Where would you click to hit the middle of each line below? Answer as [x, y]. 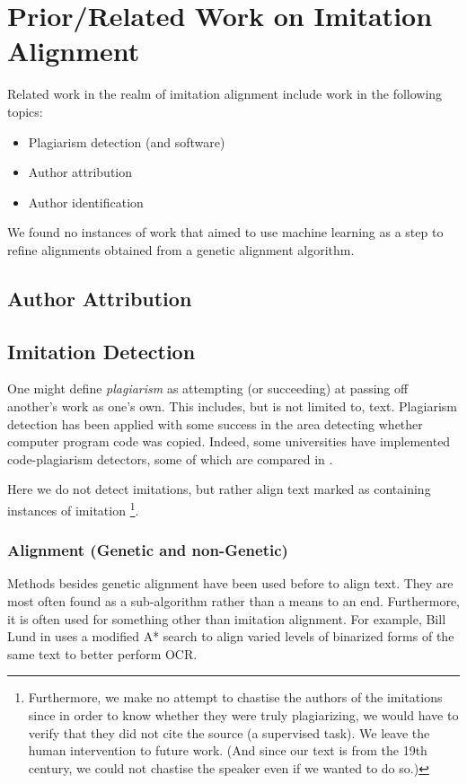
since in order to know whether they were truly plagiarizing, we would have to [243, 715]
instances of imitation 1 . [73, 509]
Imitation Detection [101, 351]
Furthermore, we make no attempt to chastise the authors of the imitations [235, 697]
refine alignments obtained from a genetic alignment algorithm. [181, 249]
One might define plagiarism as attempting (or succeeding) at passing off [208, 388]
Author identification [86, 202]
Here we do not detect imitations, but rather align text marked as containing [219, 489]
